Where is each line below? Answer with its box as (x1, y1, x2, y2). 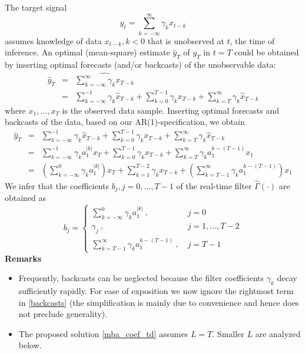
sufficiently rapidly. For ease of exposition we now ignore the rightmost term (18, 285, 294, 297)
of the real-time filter (176, 179, 252, 192)
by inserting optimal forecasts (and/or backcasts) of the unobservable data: (5, 58, 276, 71)
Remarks (5, 252, 42, 264)
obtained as (5, 192, 47, 204)
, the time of (230, 34, 275, 47)
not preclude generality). (18, 308, 108, 320)
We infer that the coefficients (5, 179, 110, 192)
